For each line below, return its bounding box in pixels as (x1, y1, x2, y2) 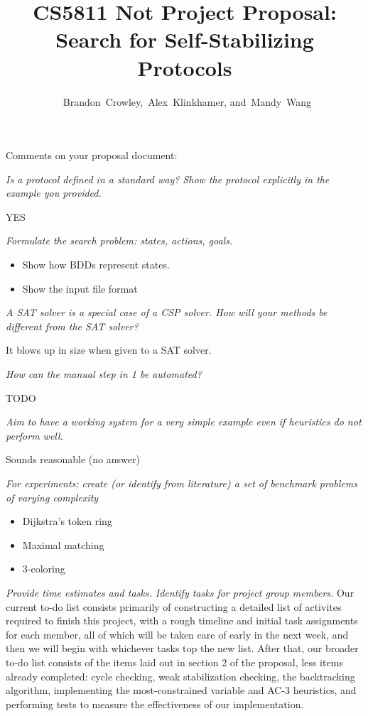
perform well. (6, 428, 63, 443)
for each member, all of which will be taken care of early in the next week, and (6, 626, 349, 641)
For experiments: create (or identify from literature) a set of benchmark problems (6, 476, 357, 490)
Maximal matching (22, 537, 104, 552)
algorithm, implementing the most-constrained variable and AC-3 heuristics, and (6, 683, 357, 698)
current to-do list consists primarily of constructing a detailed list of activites (6, 599, 342, 614)
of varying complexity (6, 489, 99, 504)
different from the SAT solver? (6, 318, 139, 333)
